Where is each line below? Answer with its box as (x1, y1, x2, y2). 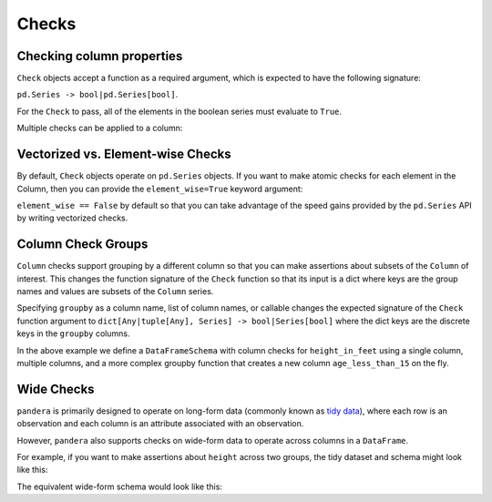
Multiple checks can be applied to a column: (16, 123, 183, 134)
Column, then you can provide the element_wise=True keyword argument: (16, 183, 303, 194)
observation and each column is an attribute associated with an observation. (16, 418, 304, 429)
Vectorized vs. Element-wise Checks (16, 147, 231, 162)
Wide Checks (16, 381, 95, 396)
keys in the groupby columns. (16, 328, 130, 339)
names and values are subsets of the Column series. (16, 286, 214, 296)
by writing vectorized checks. (16, 212, 128, 223)
